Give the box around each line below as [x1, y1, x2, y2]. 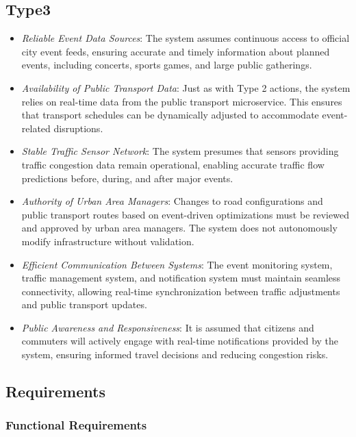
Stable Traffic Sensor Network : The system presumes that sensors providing [21, 144, 339, 158]
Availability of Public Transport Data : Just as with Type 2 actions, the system [21, 80, 351, 95]
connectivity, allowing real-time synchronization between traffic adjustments [21, 284, 340, 298]
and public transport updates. [21, 297, 147, 312]
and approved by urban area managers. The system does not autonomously [21, 221, 338, 235]
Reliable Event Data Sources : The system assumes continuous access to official [21, 31, 350, 45]
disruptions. [53, 121, 103, 135]
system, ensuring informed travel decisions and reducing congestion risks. [21, 347, 329, 362]
